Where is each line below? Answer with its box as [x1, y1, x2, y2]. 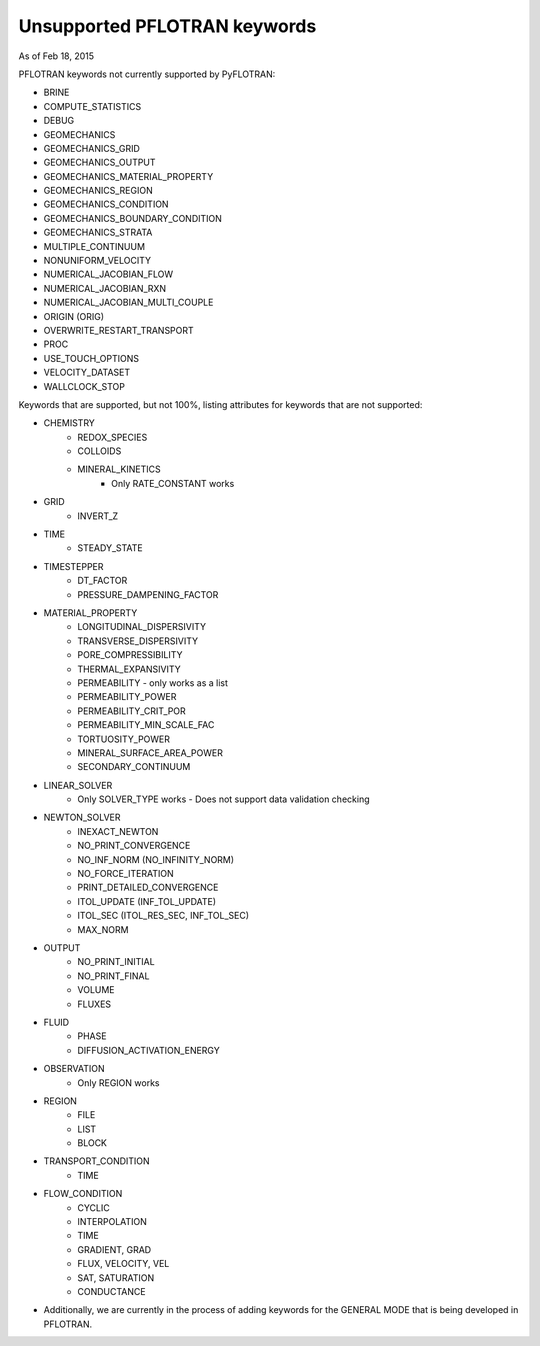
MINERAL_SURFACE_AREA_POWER [77, 746, 224, 759]
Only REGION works [77, 1076, 160, 1089]
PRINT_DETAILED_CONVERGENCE [77, 881, 219, 894]
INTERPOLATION [77, 1216, 147, 1228]
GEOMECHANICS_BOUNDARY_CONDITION [43, 212, 222, 224]
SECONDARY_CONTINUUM [77, 761, 191, 773]
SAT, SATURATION [77, 1271, 155, 1284]
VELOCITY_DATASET [43, 366, 130, 379]
